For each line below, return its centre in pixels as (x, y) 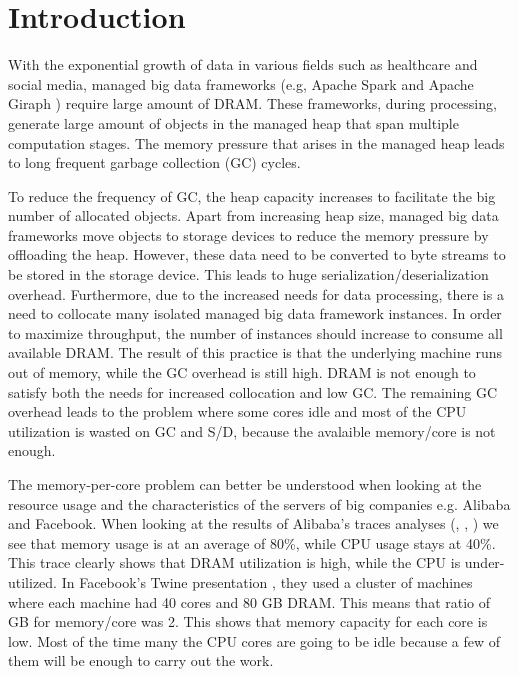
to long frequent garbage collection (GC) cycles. (154, 162)
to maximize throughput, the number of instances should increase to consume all (255, 332)
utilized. (33, 581)
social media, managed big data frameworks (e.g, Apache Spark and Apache (241, 83)
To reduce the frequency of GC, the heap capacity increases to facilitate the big (252, 195)
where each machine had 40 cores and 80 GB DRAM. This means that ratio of (249, 601)
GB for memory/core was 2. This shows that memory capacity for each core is (248, 621)
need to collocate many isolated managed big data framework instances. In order (255, 313)
